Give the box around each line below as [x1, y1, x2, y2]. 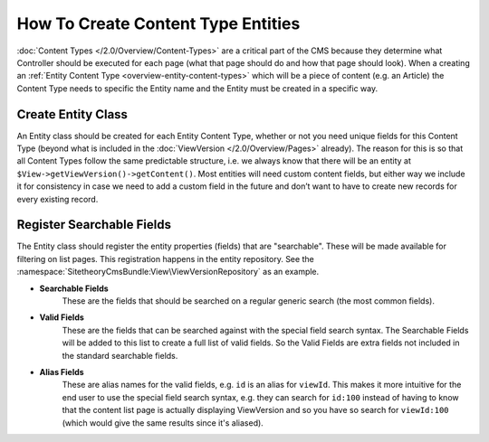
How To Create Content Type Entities [16, 14, 301, 33]
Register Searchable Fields [16, 217, 172, 232]
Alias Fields [39, 367, 85, 377]
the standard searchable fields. [62, 350, 178, 361]
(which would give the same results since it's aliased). [62, 417, 264, 428]
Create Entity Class [16, 107, 129, 122]
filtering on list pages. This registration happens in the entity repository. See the [16, 253, 314, 264]
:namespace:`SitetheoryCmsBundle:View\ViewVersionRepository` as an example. [16, 267, 320, 277]
